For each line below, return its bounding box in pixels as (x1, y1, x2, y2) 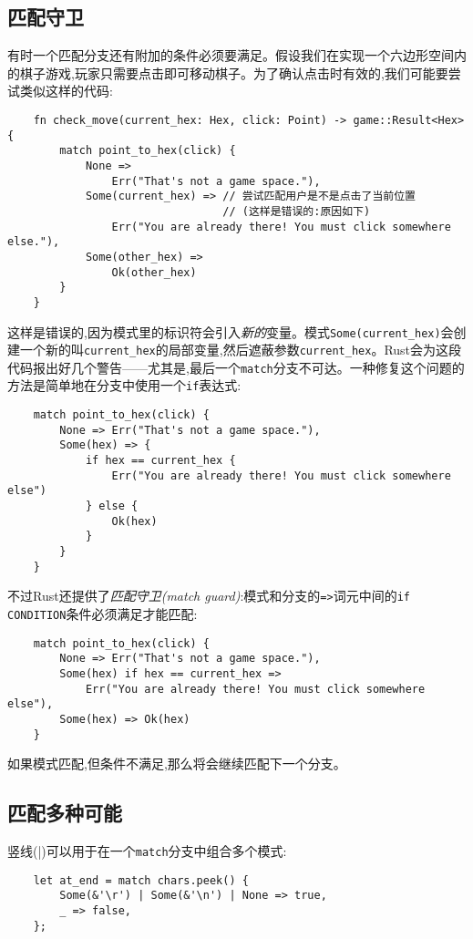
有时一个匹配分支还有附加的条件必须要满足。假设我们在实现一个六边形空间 (7, 46, 454, 65)
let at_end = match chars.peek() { (33, 873, 249, 887)
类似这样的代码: (19, 81, 113, 100)
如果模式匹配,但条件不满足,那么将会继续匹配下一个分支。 (7, 754, 346, 773)
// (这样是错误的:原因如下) (222, 204, 371, 218)
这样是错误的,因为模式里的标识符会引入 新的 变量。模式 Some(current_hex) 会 (7, 322, 454, 341)
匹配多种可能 (7, 799, 122, 827)
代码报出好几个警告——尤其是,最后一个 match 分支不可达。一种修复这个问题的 (7, 357, 465, 377)
